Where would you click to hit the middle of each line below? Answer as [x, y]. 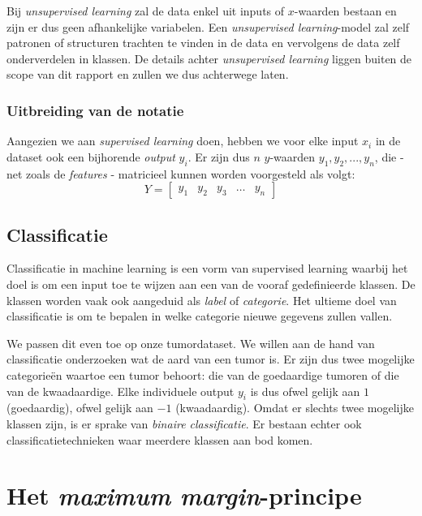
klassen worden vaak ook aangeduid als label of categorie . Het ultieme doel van [202, 300]
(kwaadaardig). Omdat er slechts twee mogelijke [295, 408]
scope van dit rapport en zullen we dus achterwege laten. [148, 74]
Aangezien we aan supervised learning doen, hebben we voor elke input [183, 141]
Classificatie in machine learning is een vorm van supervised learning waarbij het [207, 268]
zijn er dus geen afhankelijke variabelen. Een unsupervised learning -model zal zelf [208, 26]
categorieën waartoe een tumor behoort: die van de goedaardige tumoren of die [203, 374]
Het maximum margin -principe [184, 496]
